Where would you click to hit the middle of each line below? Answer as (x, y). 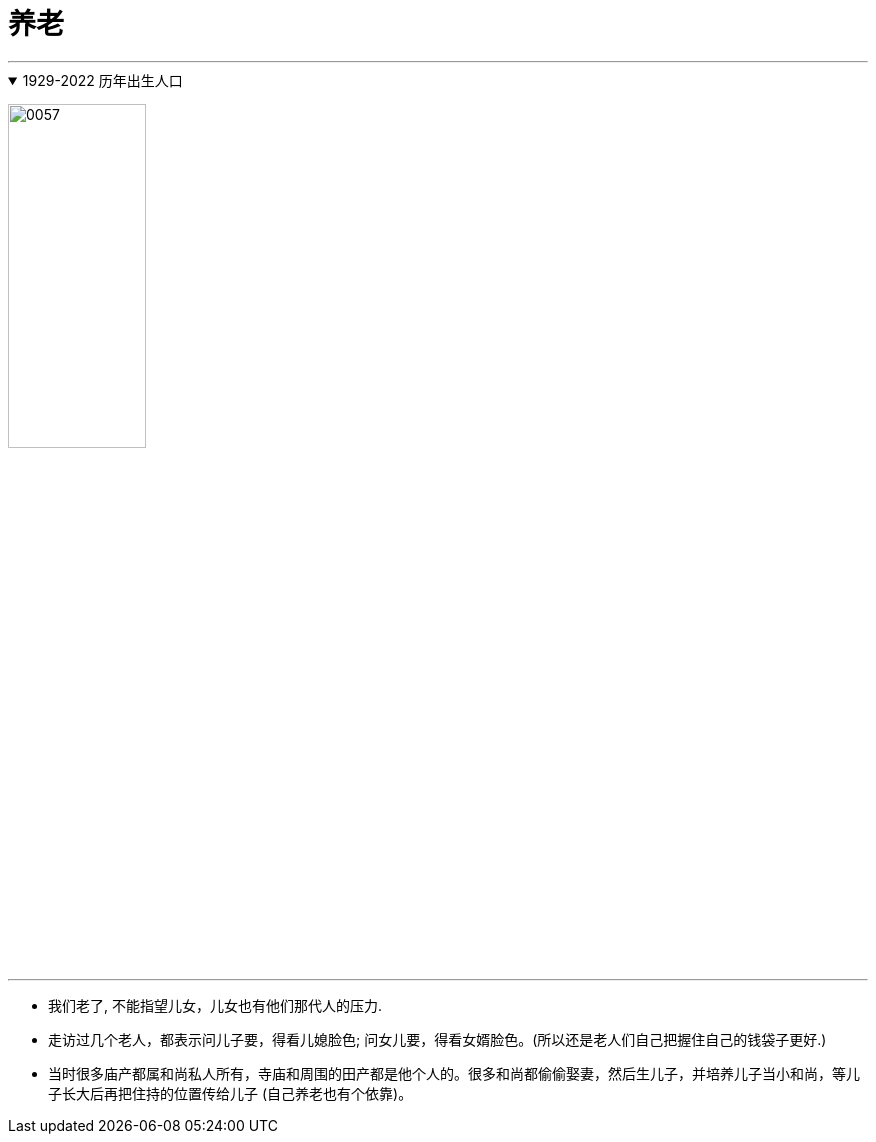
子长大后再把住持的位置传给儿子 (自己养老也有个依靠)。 (230, 1093)
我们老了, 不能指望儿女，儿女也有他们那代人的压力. (215, 1005)
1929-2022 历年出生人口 (102, 80)
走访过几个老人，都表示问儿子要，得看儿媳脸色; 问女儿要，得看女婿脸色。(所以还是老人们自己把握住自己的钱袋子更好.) (437, 1039)
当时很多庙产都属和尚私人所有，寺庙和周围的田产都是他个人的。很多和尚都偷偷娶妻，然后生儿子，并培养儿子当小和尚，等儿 (454, 1073)
